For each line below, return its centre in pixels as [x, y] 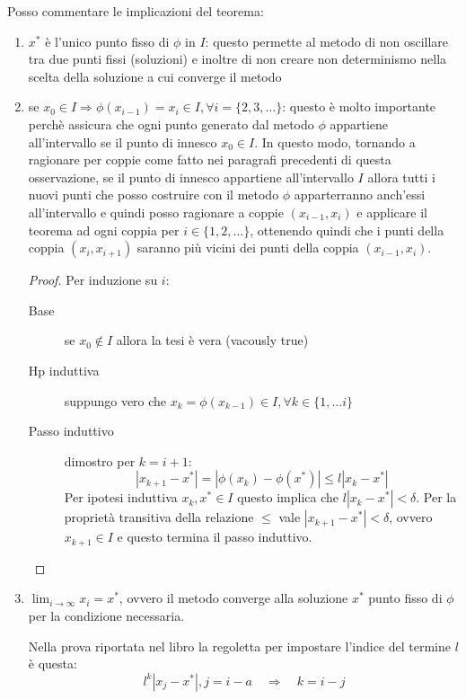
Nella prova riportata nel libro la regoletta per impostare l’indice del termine [239, 646]
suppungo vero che [115, 400]
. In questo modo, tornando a [335, 142]
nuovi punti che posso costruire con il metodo [154, 195]
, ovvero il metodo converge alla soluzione [233, 598]
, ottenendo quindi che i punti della [347, 230]
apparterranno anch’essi [360, 195]
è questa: [53, 664]
